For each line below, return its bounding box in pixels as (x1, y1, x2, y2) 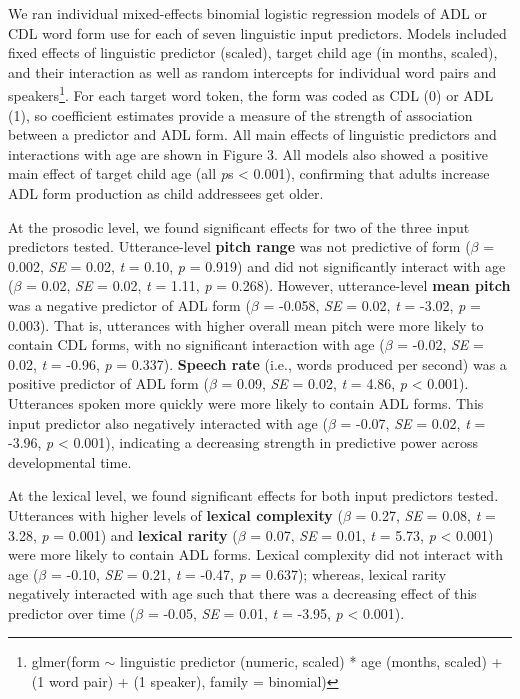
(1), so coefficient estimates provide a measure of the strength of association (8, 104, 473, 125)
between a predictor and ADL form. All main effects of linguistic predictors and (8, 124, 497, 145)
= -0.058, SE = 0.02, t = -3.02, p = (263, 294, 481, 315)
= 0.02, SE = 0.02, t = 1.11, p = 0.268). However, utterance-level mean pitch (26, 275, 511, 296)
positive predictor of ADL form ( (8, 373, 209, 394)
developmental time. (8, 451, 132, 472)
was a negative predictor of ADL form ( (8, 294, 251, 315)
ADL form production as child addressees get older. (8, 183, 324, 203)
